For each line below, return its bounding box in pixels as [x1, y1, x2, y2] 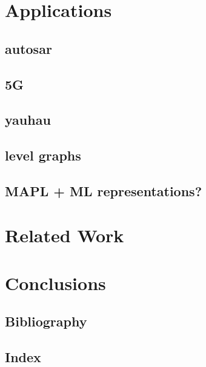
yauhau [5, 110, 51, 129]
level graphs [5, 146, 81, 165]
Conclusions [5, 270, 106, 295]
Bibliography [5, 312, 87, 331]
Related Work [5, 223, 124, 248]
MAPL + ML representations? [5, 181, 202, 200]
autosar [5, 39, 52, 58]
